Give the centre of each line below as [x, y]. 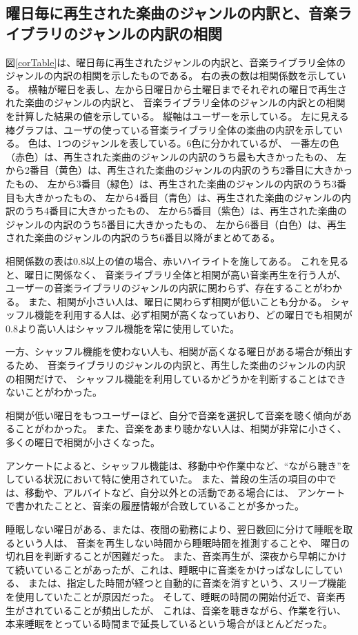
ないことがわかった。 [54, 392]
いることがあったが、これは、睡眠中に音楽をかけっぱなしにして [188, 569]
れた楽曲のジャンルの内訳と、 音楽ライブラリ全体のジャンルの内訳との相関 [176, 102]
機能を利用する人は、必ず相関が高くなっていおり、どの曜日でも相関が [193, 315]
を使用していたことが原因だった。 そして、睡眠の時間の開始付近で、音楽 [171, 596]
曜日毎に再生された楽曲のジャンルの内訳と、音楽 [172, 13]
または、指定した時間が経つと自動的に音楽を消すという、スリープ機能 [187, 583]
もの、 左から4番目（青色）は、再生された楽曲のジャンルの [207, 197]
